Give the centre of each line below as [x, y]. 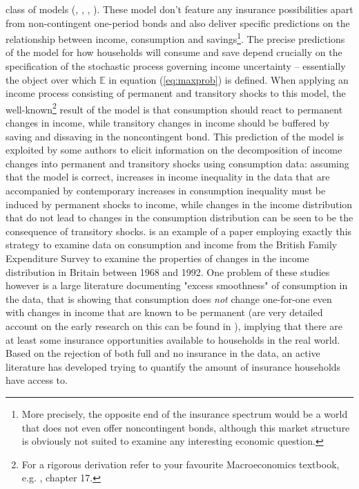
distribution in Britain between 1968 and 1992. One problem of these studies [168, 271]
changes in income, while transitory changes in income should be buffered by [168, 123]
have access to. [37, 380]
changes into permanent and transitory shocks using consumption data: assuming [177, 163]
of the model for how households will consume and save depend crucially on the [174, 52]
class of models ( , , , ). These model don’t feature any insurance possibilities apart [179, 9]
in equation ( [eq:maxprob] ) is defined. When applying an [229, 79]
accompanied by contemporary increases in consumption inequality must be [166, 191]
